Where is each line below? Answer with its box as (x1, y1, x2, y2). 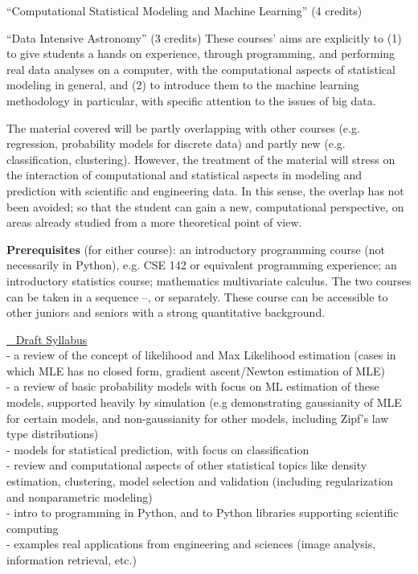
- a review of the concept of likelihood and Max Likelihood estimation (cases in (6, 346, 396, 363)
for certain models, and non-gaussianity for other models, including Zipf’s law (6, 409, 389, 426)
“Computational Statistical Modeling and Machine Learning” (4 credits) (6, 2, 363, 18)
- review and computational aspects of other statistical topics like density (6, 457, 367, 474)
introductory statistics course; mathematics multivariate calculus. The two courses (6, 272, 412, 289)
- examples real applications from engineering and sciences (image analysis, (6, 535, 376, 552)
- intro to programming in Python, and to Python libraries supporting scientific (6, 504, 399, 521)
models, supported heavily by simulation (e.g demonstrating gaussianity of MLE (6, 394, 402, 411)
